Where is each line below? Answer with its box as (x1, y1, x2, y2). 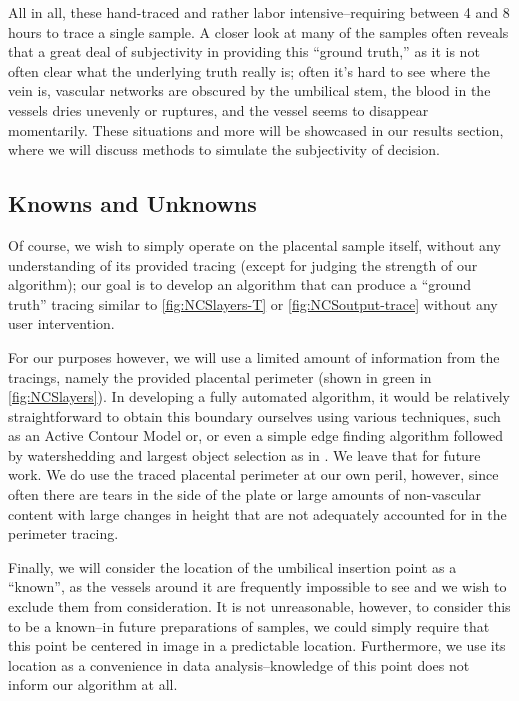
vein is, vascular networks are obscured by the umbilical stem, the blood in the (8, 80, 491, 101)
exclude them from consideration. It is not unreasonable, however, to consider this (8, 596, 511, 617)
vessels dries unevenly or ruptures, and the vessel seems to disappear (8, 99, 429, 120)
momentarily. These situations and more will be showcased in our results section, (8, 119, 504, 140)
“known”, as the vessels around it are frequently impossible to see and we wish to (8, 576, 507, 597)
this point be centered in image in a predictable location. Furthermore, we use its (8, 635, 506, 656)
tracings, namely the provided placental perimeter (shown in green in (8, 366, 432, 387)
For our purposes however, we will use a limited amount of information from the (8, 346, 500, 367)
